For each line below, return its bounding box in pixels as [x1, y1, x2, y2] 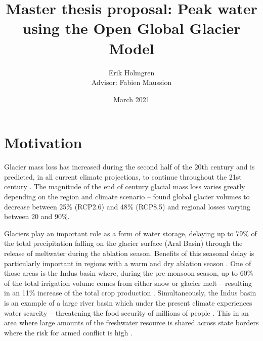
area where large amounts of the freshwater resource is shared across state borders [4, 317, 259, 328]
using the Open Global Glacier [22, 18, 241, 38]
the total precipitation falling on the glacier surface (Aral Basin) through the [4, 238, 243, 248]
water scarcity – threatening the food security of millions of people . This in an [4, 307, 249, 318]
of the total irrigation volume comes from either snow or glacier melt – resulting [4, 277, 252, 288]
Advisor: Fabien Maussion [91, 77, 172, 88]
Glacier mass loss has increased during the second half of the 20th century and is [4, 161, 255, 172]
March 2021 [113, 94, 150, 104]
